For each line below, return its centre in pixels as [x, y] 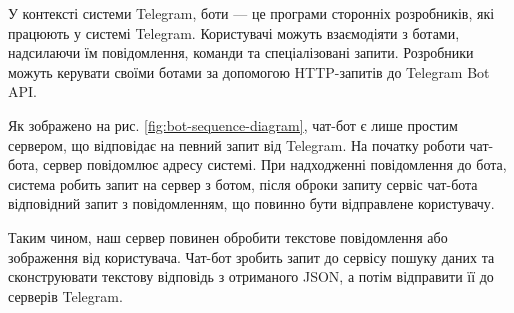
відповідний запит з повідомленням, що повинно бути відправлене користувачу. [251, 203]
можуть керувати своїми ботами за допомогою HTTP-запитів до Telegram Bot [249, 71]
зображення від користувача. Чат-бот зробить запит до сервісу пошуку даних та [251, 256]
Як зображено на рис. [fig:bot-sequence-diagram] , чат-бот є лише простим [233, 124]
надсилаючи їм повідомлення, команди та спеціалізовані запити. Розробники [241, 52]
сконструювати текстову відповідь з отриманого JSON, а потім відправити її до [251, 276]
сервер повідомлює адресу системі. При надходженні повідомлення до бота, [274, 164]
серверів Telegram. [65, 295]
